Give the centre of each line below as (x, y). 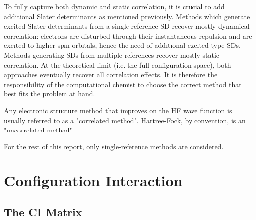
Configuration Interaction (93, 180)
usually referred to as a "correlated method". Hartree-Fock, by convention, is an (125, 120)
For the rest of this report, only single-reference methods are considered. (114, 146)
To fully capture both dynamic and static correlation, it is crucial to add (114, 6)
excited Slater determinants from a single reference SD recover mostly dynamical (127, 26)
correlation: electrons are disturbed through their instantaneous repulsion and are (128, 35)
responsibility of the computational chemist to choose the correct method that (123, 84)
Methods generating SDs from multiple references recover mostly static (112, 55)
